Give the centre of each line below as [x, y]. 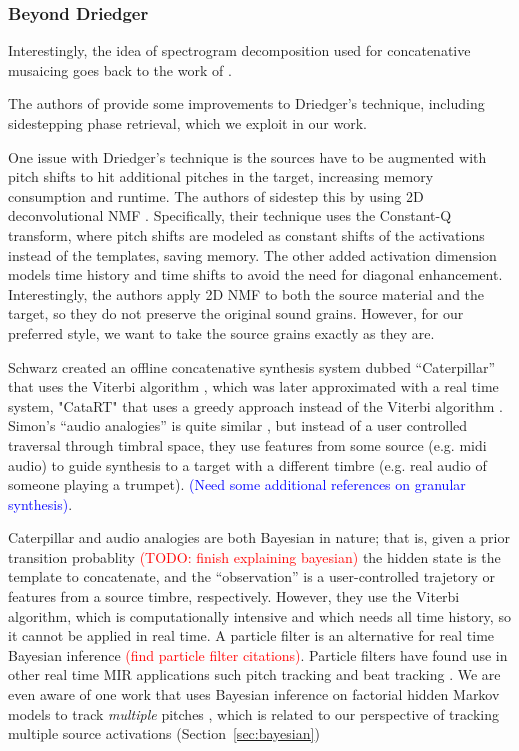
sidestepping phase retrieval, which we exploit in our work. [187, 123]
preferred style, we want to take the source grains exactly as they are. [221, 332]
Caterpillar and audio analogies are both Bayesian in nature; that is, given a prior [259, 537]
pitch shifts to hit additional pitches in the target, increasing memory [221, 176]
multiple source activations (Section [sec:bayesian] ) [164, 733]
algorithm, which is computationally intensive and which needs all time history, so [259, 615]
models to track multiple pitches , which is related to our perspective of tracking [253, 713]
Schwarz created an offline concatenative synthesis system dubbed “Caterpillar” [252, 366]
